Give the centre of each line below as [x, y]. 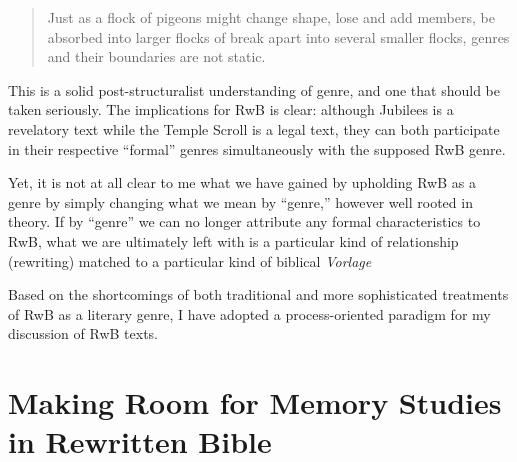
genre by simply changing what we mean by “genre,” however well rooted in [240, 201]
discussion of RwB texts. [83, 333]
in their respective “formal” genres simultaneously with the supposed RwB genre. [257, 148]
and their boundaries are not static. [156, 56]
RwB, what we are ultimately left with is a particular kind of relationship [233, 240]
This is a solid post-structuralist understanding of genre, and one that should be [254, 89]
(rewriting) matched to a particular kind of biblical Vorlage [190, 260]
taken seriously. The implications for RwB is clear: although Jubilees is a [231, 109]
